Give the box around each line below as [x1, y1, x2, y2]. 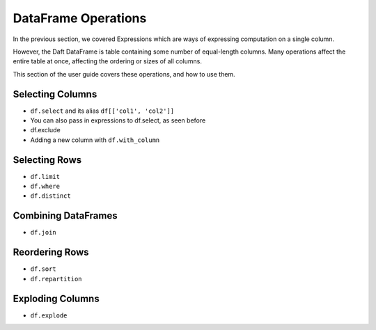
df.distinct [30, 192, 71, 200]
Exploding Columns [13, 292, 100, 304]
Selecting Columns [13, 88, 97, 100]
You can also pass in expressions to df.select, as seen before [30, 116, 206, 125]
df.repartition [30, 275, 83, 283]
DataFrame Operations [13, 10, 147, 26]
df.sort [30, 265, 57, 273]
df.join [30, 228, 57, 237]
